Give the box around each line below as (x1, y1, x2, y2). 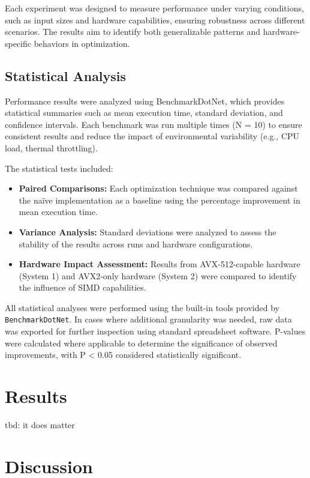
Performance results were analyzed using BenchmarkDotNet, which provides (5, 94, 285, 107)
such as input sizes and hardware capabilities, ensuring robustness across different (5, 13, 305, 26)
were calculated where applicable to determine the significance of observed (5, 336, 278, 349)
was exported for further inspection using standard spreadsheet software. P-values (5, 325, 306, 337)
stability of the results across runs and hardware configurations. (19, 237, 253, 250)
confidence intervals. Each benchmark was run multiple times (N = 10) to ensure (5, 118, 302, 130)
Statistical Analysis (5, 66, 127, 85)
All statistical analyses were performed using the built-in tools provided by (5, 301, 279, 313)
